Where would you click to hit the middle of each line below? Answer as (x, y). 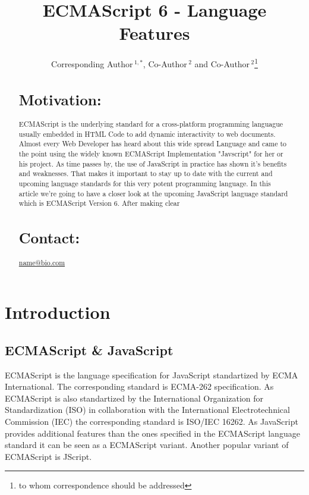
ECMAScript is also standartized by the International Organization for (134, 398)
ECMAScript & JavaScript (89, 350)
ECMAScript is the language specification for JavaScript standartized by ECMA (152, 375)
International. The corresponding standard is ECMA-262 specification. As (139, 386)
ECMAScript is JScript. (48, 456)
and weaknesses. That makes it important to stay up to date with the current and (146, 173)
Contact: (49, 238)
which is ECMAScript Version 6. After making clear (99, 203)
